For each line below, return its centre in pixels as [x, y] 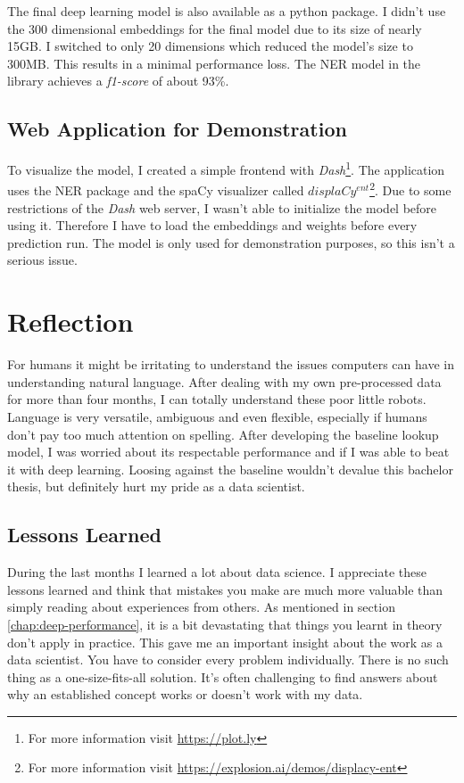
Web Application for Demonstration [177, 129]
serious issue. [42, 260]
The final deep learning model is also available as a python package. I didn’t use [227, 11]
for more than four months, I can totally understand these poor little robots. [217, 399]
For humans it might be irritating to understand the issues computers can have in [231, 364]
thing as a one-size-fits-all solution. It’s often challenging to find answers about [223, 676]
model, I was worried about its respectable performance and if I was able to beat [228, 452]
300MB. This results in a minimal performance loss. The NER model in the [214, 63]
